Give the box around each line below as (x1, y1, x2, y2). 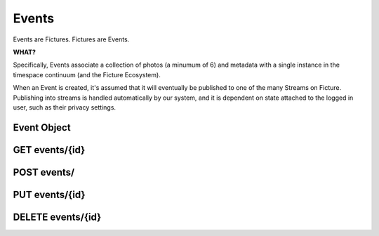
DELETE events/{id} (13, 211, 102, 223)
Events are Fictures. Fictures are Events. (13, 35, 130, 44)
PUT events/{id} (13, 188, 86, 200)
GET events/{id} (13, 144, 86, 156)
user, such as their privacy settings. (13, 103, 116, 112)
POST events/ (13, 166, 75, 178)
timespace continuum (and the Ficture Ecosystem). (13, 70, 161, 79)
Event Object (13, 122, 71, 133)
